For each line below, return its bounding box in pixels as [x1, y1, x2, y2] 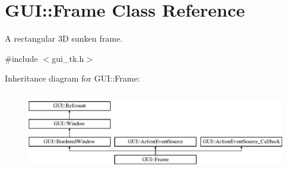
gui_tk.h [51, 52, 84, 64]
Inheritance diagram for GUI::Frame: [5, 72, 141, 84]
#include [5, 52, 38, 64]
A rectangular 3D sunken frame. [5, 32, 123, 45]
